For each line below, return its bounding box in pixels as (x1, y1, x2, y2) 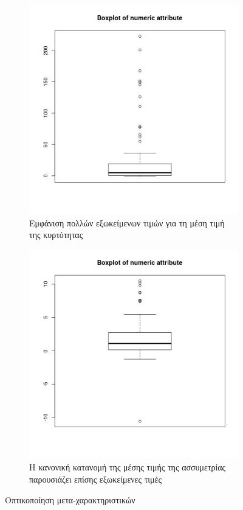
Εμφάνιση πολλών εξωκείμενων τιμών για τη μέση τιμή (29, 216, 225, 229)
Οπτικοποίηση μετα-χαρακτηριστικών (5, 493, 135, 506)
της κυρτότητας (29, 228, 83, 241)
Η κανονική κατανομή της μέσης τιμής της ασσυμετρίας (29, 461, 226, 473)
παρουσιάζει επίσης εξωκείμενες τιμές (29, 472, 162, 485)
